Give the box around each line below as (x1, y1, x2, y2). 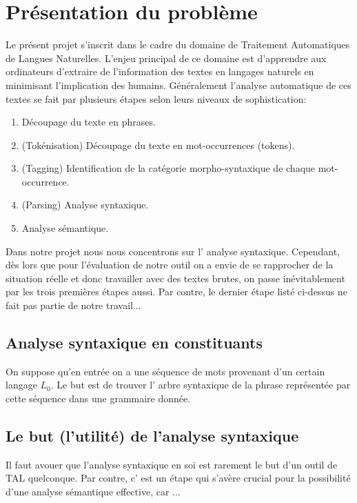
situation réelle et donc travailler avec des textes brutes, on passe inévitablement (6, 270, 345, 285)
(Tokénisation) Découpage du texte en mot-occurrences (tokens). (21, 137, 295, 152)
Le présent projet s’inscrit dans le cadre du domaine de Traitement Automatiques (6, 37, 350, 52)
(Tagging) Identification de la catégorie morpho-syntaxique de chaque (21, 161, 316, 175)
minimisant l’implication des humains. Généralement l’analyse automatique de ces (6, 77, 351, 92)
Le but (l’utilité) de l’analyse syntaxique (6, 425, 299, 446)
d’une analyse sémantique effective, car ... (6, 484, 181, 498)
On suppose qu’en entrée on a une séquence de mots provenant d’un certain (6, 364, 325, 378)
